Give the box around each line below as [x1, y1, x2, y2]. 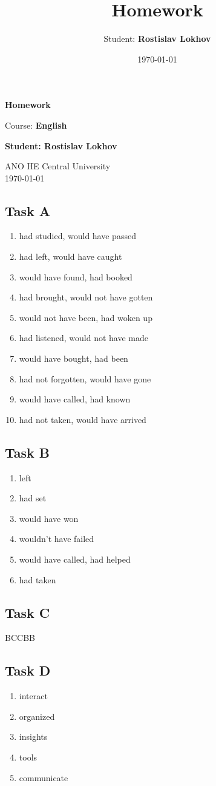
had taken [19, 573, 56, 586]
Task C [5, 603, 50, 622]
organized [19, 710, 55, 722]
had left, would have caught [19, 250, 122, 263]
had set [19, 492, 47, 504]
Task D [5, 661, 51, 680]
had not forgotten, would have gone [19, 372, 151, 385]
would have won [19, 512, 79, 524]
